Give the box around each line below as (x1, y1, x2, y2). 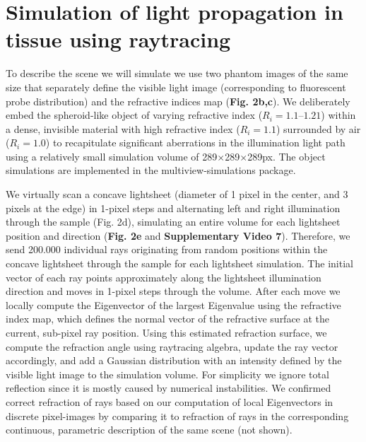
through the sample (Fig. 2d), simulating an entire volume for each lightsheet (6, 214, 341, 229)
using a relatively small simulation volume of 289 (6, 149, 218, 163)
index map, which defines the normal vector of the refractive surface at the (6, 311, 330, 326)
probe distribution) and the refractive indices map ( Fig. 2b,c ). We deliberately (6, 93, 350, 108)
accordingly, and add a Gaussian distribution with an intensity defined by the (6, 353, 342, 368)
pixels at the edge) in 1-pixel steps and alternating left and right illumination (6, 200, 341, 215)
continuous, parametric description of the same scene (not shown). (6, 422, 293, 437)
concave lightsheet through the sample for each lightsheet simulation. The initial (6, 256, 353, 271)
